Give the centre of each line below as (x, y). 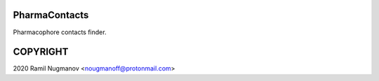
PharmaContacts (51, 15)
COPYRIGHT (41, 52)
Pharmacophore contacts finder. (60, 32)
